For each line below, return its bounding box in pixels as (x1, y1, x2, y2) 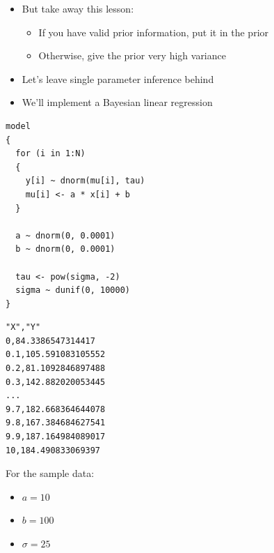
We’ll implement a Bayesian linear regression (22, 95, 213, 109)
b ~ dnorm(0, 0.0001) (15, 244, 115, 255)
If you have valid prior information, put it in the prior (38, 24, 269, 39)
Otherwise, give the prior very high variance (38, 48, 226, 63)
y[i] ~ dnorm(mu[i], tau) (25, 176, 145, 186)
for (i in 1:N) (15, 149, 86, 159)
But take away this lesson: (22, 1, 134, 15)
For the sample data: (6, 466, 95, 480)
